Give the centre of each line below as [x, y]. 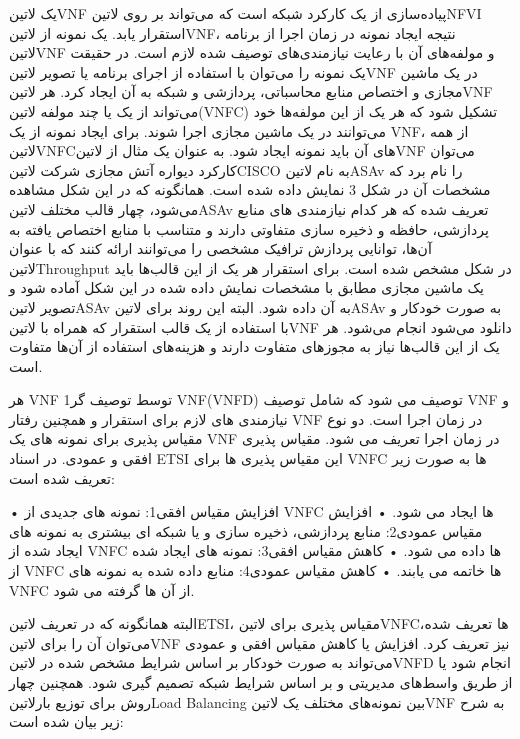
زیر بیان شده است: [66, 721]
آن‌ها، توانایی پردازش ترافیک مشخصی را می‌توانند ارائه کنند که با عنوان [220, 248]
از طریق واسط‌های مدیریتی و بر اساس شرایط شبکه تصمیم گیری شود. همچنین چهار [261, 682]
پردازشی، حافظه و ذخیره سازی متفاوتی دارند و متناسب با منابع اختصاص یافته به [249, 228]
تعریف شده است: [62, 477]
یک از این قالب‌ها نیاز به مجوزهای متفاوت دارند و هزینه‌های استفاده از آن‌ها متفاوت [254, 346]
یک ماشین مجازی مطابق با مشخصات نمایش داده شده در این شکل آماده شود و [246, 287]
